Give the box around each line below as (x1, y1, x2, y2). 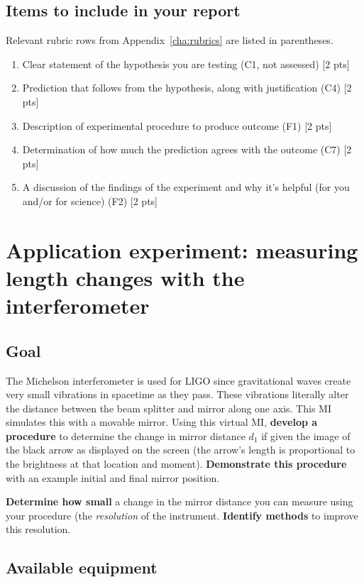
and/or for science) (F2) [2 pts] (22, 193, 158, 208)
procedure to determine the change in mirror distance (6, 428, 246, 443)
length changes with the (6, 263, 245, 292)
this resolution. (6, 522, 71, 537)
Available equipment (6, 556, 158, 578)
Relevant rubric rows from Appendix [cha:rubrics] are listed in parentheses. (6, 33, 333, 48)
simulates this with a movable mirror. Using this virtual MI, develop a (6, 414, 318, 429)
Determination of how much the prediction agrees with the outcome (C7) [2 (22, 142, 352, 157)
